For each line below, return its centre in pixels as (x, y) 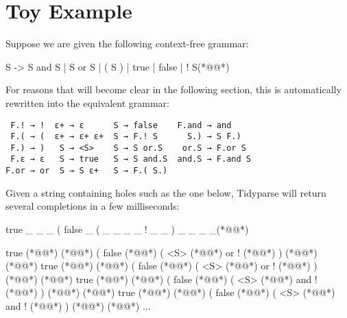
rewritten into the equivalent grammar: (87, 102)
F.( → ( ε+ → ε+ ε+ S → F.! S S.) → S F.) (126, 137)
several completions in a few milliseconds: (93, 206)
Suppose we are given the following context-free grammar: (127, 44)
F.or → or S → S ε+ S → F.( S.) (87, 171)
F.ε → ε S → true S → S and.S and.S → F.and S (131, 159)
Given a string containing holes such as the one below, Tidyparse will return (166, 192)
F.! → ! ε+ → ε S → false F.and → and (121, 125)
